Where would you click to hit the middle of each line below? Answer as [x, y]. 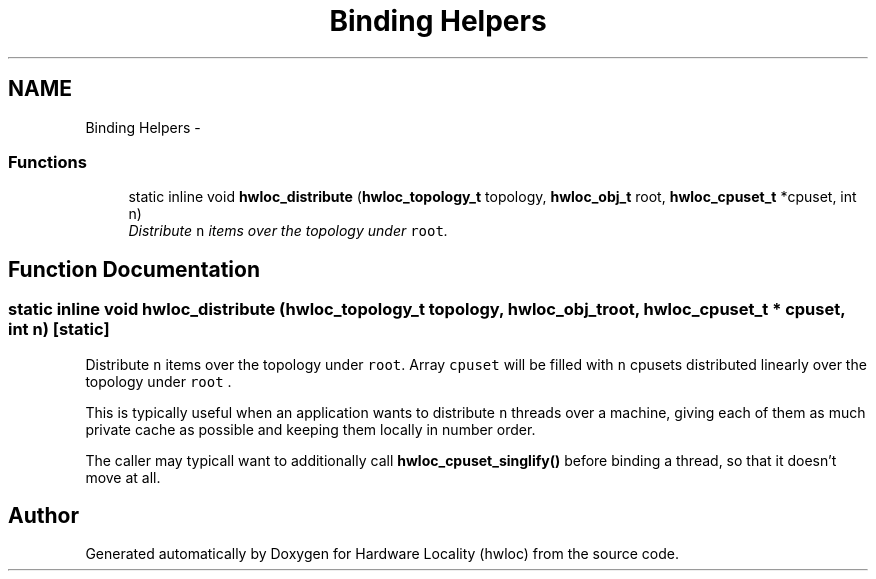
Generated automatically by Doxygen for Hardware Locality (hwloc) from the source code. [382, 554]
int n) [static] [59, 329]
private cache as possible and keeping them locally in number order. [310, 429]
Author [43, 515]
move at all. [123, 477]
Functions [47, 161]
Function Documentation [134, 269]
